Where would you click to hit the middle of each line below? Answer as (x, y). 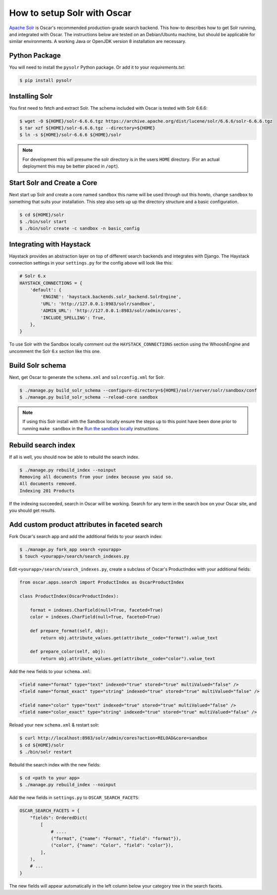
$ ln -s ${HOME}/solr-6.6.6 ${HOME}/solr (70, 135)
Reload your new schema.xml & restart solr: (54, 725)
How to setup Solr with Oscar (70, 13)
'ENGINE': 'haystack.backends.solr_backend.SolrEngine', (111, 297)
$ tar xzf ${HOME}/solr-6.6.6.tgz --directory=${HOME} (87, 128)
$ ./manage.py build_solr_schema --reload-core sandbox (89, 397)
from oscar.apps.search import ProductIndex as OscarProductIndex (102, 582)
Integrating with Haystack (50, 244)
